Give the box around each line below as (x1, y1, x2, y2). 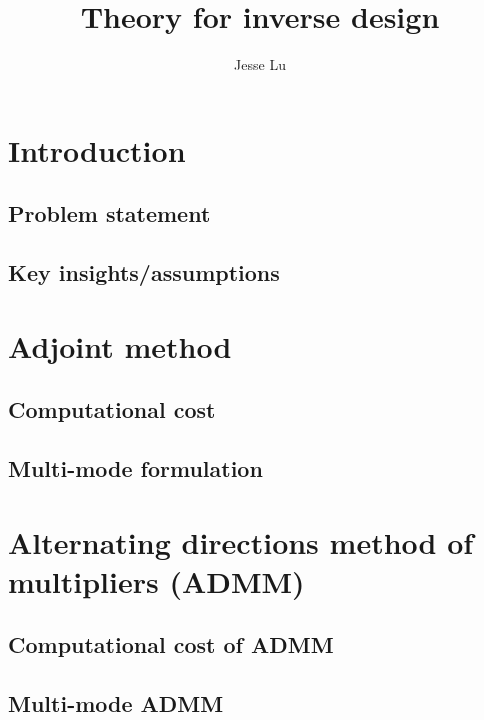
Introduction (8, 129, 186, 170)
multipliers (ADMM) (8, 560, 305, 601)
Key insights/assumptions (8, 257, 280, 288)
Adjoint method (8, 325, 232, 366)
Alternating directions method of (8, 521, 474, 562)
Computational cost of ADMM (8, 629, 334, 660)
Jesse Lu (234, 54, 286, 75)
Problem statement (8, 198, 211, 229)
